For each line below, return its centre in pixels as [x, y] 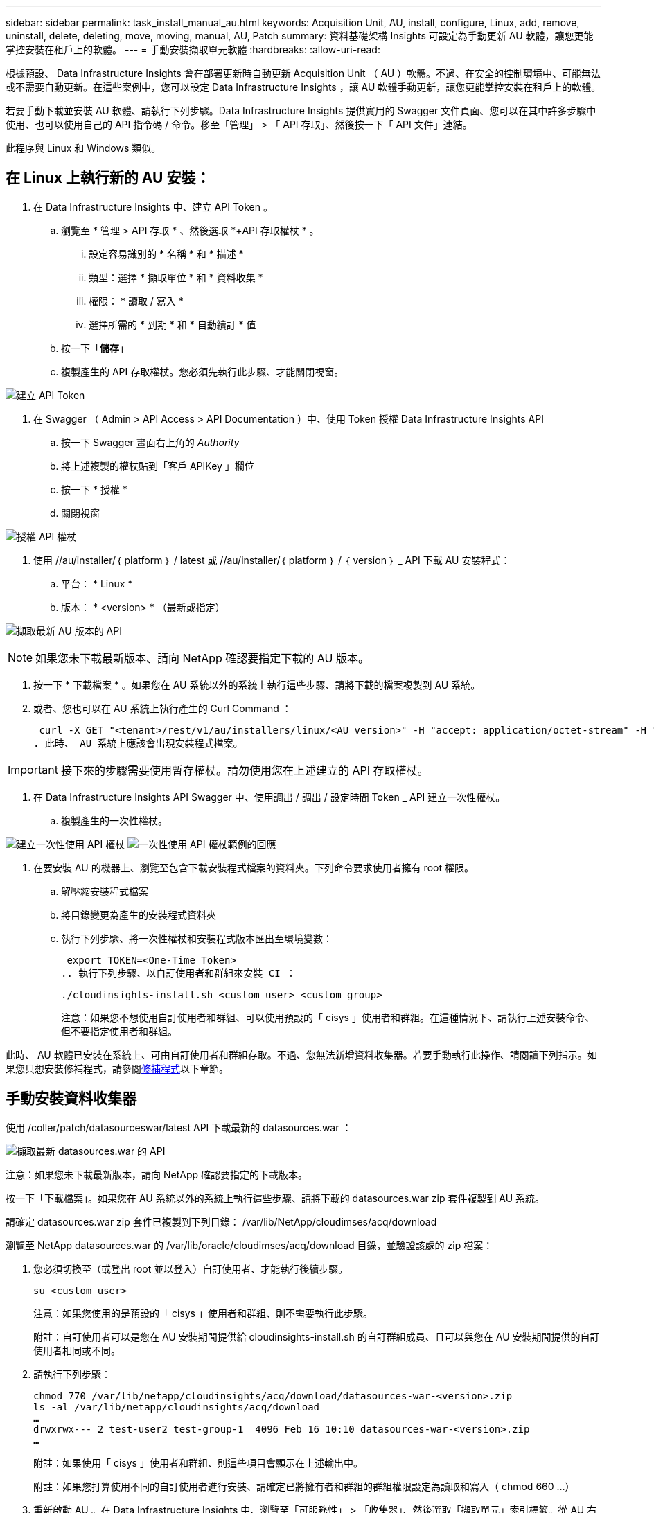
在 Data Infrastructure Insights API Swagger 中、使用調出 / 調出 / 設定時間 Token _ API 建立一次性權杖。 [269, 797]
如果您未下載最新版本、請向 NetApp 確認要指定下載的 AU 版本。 [202, 658]
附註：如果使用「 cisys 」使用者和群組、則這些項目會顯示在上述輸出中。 [198, 1462]
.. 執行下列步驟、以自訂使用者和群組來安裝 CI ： [178, 973]
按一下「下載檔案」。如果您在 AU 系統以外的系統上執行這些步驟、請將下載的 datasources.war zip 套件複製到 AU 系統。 [275, 1198]
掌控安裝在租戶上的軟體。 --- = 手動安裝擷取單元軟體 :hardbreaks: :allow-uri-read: [193, 50]
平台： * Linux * [97, 583]
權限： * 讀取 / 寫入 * [136, 301]
